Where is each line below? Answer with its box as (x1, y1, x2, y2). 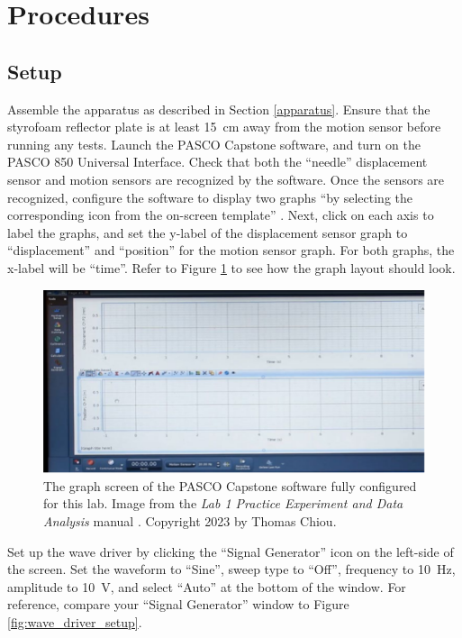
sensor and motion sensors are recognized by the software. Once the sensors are (7, 169, 445, 188)
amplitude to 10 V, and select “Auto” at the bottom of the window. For (7, 577, 406, 596)
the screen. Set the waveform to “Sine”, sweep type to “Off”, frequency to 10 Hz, (7, 560, 456, 579)
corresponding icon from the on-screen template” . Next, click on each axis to (7, 205, 434, 224)
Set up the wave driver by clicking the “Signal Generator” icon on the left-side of (7, 542, 454, 561)
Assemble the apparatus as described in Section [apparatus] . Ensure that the (7, 99, 430, 118)
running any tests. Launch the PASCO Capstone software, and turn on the (7, 134, 421, 153)
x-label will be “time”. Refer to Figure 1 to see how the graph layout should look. (7, 258, 456, 277)
